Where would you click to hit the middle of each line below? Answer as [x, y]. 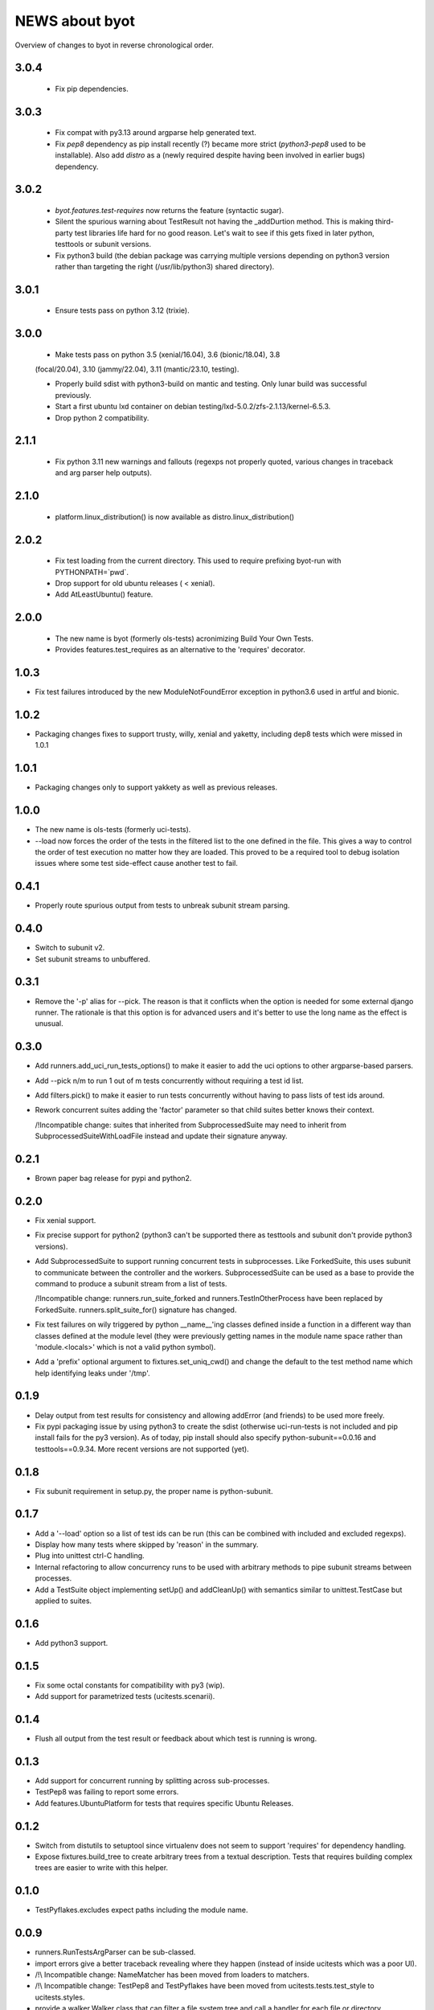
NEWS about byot [75, 21]
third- [384, 222]
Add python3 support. [72, 1643]
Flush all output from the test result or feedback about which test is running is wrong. [176, 1739]
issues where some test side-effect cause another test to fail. [137, 863]
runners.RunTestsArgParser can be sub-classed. [115, 1952]
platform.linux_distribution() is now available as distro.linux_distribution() [175, 517]
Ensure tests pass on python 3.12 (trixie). [122, 310]
